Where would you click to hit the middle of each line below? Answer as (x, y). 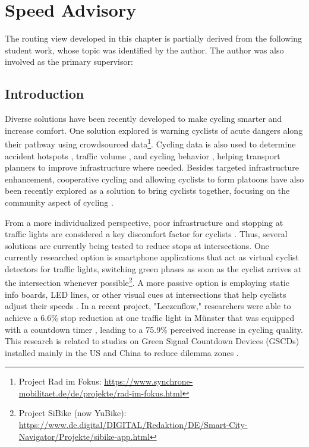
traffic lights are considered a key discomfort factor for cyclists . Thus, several (146, 234)
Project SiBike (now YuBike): (72, 413)
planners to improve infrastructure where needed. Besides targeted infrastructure (152, 167)
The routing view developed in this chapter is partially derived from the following (154, 38)
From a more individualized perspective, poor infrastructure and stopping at (144, 222)
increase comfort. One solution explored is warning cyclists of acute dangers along (154, 130)
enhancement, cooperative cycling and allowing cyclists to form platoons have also (154, 179)
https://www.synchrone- (149, 381)
